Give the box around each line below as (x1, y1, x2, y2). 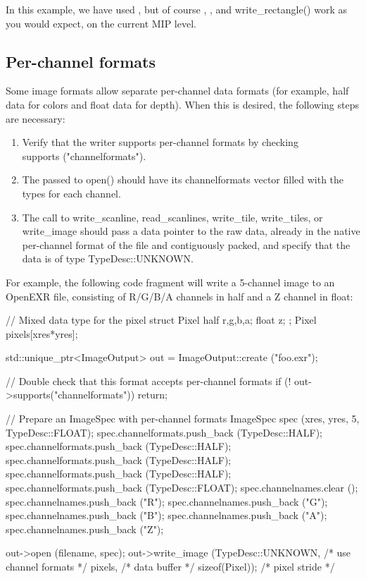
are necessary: (6, 111, 65, 126)
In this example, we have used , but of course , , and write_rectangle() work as (6, 2, 347, 16)
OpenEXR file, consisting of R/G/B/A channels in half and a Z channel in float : (6, 288, 353, 303)
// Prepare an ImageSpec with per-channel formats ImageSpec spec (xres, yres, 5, (6, 411, 360, 426)
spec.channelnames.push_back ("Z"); (6, 521, 164, 536)
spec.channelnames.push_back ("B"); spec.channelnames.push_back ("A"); (6, 508, 327, 523)
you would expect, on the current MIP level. (6, 16, 196, 30)
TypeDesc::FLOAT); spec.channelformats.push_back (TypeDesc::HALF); (6, 425, 322, 439)
